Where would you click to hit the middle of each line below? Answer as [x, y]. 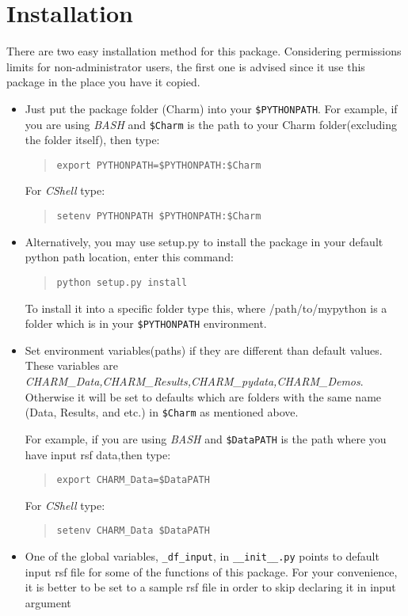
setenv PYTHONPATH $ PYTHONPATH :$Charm [159, 217]
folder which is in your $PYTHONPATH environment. [146, 323]
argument [48, 602]
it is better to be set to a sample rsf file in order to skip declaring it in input [210, 587]
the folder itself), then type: [92, 140]
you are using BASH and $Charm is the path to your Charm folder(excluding [211, 124]
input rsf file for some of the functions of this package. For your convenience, [211, 571]
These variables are [72, 365]
